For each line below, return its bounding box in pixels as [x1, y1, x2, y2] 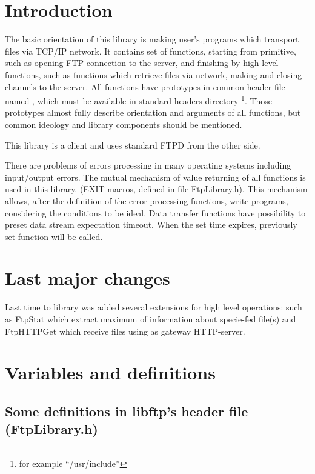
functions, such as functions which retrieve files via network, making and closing [5, 68, 302, 81]
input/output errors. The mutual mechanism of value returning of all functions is [5, 170, 306, 183]
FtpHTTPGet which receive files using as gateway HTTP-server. [5, 324, 245, 337]
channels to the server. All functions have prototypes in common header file [5, 80, 285, 93]
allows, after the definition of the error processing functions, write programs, [5, 194, 288, 207]
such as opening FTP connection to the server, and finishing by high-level [5, 56, 279, 69]
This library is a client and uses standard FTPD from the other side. [5, 138, 260, 151]
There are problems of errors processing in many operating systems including [5, 159, 291, 172]
